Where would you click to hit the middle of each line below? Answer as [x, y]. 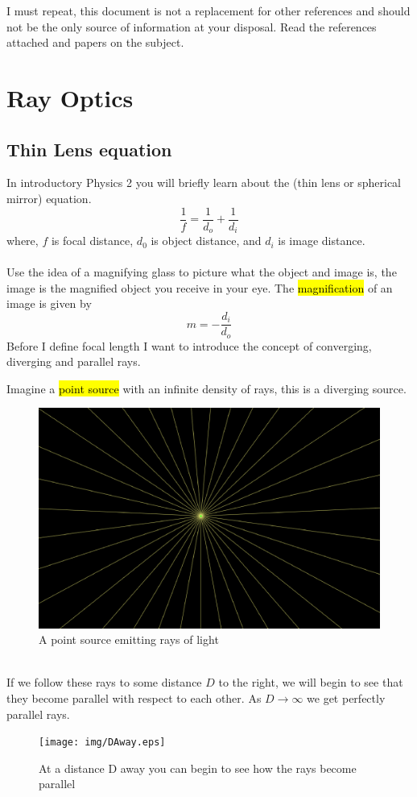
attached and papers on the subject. [95, 42]
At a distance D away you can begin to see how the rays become [198, 768]
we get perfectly [346, 697]
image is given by [49, 303]
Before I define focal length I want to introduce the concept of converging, [189, 345]
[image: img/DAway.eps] [102, 743]
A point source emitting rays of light [129, 639]
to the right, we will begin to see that [311, 682]
